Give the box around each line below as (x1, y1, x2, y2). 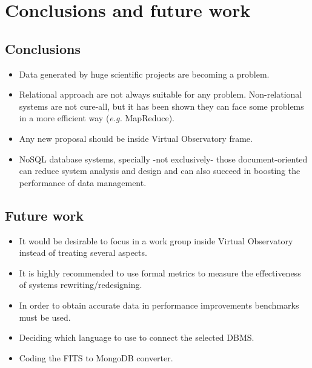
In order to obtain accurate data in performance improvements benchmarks (19, 298, 299, 311)
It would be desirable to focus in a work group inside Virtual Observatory (19, 234, 293, 247)
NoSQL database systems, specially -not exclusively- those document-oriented (19, 152, 308, 165)
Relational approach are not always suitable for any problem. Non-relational (19, 88, 302, 101)
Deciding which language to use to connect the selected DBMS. (19, 331, 254, 344)
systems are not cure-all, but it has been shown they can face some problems (19, 99, 304, 112)
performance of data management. (19, 176, 147, 189)
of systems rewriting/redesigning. (19, 278, 142, 291)
